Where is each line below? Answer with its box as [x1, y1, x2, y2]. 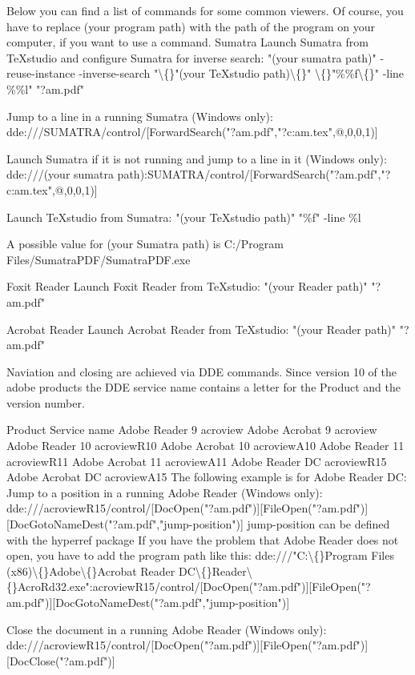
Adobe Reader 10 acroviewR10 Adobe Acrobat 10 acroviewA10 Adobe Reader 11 [6, 437, 405, 454]
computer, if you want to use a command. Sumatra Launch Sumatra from [6, 34, 369, 50]
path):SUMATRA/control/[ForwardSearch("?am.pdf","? [117, 166, 391, 183]
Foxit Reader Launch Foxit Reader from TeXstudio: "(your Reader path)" [6, 278, 368, 295]
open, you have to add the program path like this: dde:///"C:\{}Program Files [6, 547, 394, 564]
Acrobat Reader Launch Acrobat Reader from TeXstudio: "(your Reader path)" [6, 320, 397, 337]
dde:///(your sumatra [6, 166, 114, 183]
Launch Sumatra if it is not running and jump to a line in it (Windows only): [6, 150, 387, 167]
